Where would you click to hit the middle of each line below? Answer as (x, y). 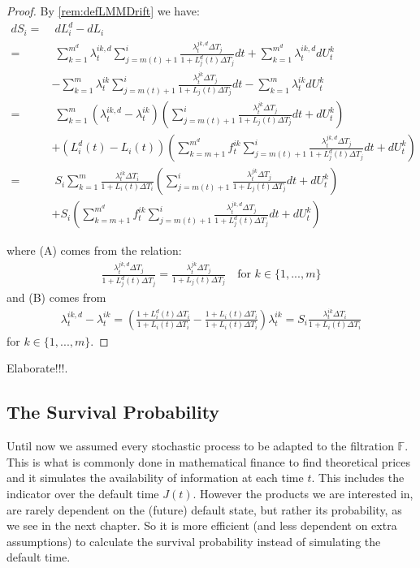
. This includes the (358, 478)
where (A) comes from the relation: (94, 250)
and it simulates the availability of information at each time (155, 478)
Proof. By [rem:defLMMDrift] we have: (103, 11)
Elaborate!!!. (37, 368)
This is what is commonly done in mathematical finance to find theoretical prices (208, 461)
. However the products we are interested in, (303, 493)
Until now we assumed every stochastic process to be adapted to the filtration (200, 446)
